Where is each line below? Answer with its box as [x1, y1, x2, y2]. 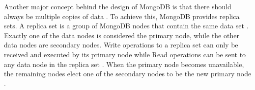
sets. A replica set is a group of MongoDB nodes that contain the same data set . [4, 21, 249, 31]
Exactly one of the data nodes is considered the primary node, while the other [4, 30, 239, 40]
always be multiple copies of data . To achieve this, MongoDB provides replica [4, 11, 240, 21]
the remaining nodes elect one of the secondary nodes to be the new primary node [4, 68, 252, 79]
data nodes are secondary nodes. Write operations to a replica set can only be [4, 40, 238, 50]
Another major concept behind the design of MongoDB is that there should [4, 1, 231, 11]
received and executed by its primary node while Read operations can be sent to [4, 49, 246, 59]
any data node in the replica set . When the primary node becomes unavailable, [4, 59, 244, 69]
